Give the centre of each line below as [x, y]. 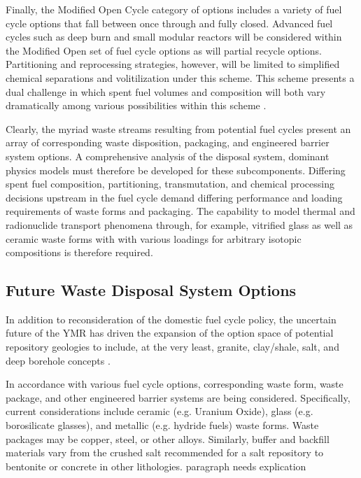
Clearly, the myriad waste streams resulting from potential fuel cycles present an [178, 128]
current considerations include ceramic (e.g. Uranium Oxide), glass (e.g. [160, 411]
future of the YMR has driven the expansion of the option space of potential [170, 333]
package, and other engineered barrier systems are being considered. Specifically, [178, 397]
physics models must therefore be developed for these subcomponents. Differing [176, 170]
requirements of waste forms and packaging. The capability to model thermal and [180, 211]
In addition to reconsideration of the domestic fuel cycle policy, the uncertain [171, 319]
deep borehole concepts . [58, 360]
